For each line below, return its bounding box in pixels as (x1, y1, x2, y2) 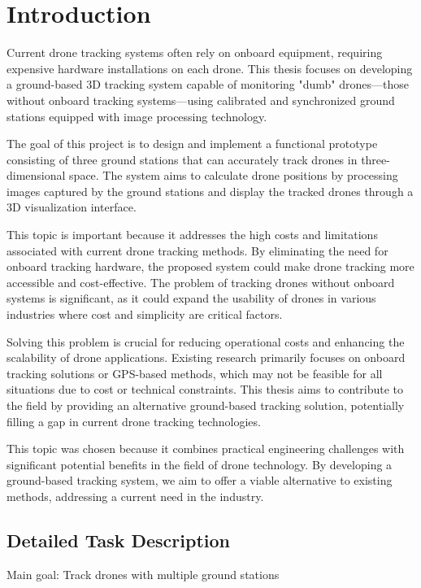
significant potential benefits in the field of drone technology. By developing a (7, 455, 393, 473)
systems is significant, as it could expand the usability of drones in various (7, 290, 376, 307)
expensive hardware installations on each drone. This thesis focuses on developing (7, 59, 413, 76)
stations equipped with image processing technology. (7, 107, 267, 124)
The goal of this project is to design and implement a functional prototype (7, 135, 378, 152)
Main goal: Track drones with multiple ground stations (7, 565, 280, 582)
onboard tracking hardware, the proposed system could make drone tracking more (7, 258, 414, 275)
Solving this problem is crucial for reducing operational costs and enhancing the (7, 333, 405, 350)
